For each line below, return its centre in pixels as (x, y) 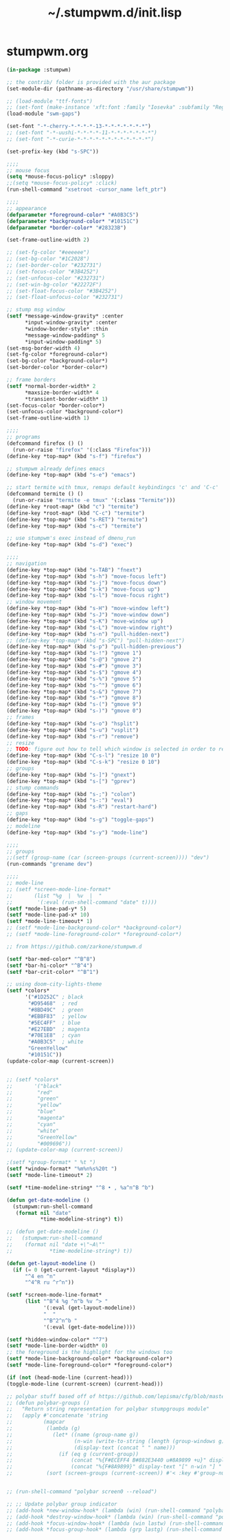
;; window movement (34, 602)
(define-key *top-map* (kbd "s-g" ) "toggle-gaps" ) (80, 820)
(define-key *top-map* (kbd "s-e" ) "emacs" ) (71, 475)
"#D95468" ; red (53, 1003)
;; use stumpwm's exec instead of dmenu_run (71, 539)
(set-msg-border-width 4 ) (43, 348)
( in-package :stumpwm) (39, 70)
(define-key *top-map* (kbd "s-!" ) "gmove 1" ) (74, 653)
